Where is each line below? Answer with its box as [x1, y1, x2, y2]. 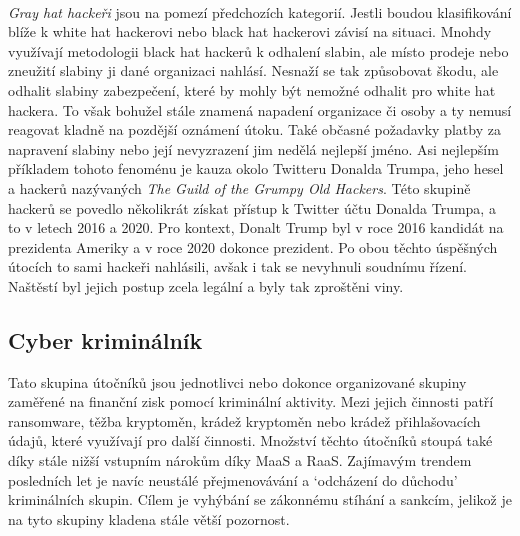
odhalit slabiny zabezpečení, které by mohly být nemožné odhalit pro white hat [8, 79, 496, 100]
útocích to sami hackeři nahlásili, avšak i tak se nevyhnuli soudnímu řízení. [8, 256, 467, 277]
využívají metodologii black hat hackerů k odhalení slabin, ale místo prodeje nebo [8, 40, 509, 61]
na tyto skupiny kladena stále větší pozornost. [8, 508, 290, 529]
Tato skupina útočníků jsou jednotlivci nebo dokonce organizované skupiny [8, 371, 467, 392]
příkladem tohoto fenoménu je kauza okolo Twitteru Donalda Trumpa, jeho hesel [8, 158, 504, 179]
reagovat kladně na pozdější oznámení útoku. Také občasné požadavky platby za [8, 119, 501, 140]
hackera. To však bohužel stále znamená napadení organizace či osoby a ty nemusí [8, 99, 512, 120]
